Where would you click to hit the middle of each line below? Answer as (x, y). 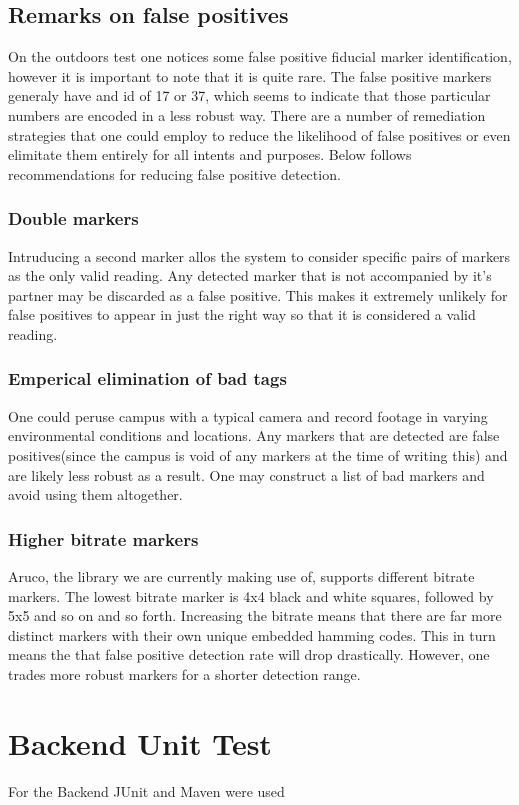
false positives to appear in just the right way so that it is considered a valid (242, 314)
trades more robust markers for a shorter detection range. (184, 673)
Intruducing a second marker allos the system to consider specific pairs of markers (259, 255)
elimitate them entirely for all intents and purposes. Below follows (210, 154)
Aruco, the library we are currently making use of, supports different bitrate (241, 575)
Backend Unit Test (140, 742)
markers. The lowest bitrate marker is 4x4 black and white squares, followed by (251, 595)
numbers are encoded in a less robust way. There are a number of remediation (247, 114)
